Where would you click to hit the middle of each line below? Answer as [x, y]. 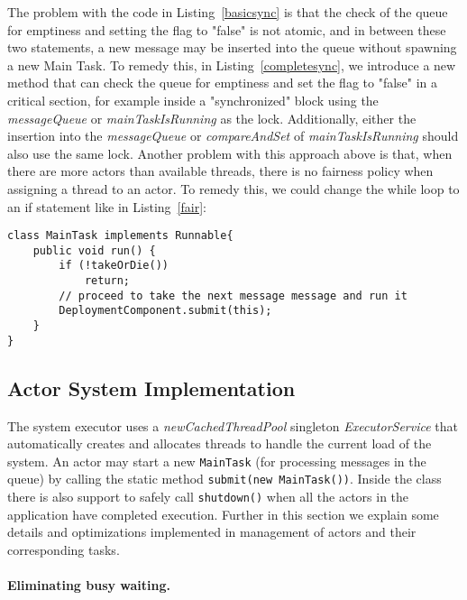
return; [107, 281]
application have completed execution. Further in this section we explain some [223, 514]
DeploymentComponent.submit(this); [165, 311]
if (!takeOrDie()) [114, 266]
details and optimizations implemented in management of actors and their [212, 532]
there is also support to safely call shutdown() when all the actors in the [208, 497]
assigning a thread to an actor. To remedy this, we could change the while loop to [233, 188]
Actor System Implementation [151, 388]
